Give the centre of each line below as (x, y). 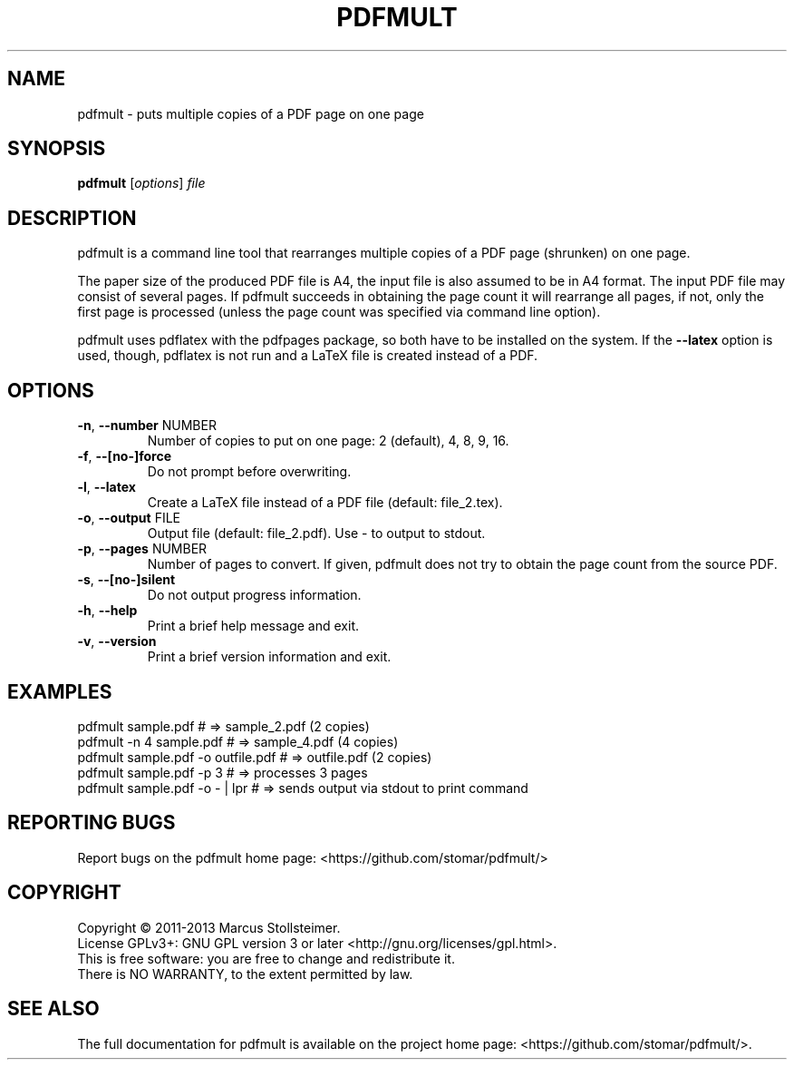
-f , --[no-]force (125, 456)
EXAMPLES (60, 691)
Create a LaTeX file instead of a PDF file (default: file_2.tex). (325, 503)
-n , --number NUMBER (147, 426)
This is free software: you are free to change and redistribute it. (266, 958)
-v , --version (117, 641)
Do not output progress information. (254, 595)
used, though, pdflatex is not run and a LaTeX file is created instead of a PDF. (308, 356)
